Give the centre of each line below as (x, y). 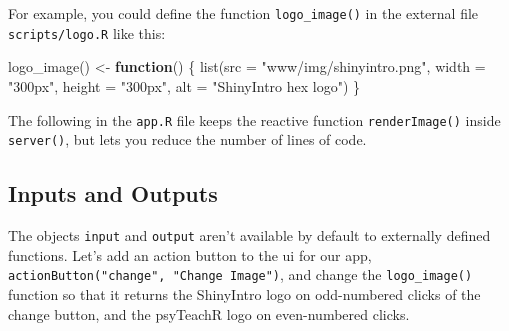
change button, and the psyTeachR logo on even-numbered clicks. (209, 313)
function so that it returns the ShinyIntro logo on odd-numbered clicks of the (244, 293)
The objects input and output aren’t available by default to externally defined (249, 235)
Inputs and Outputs (113, 193)
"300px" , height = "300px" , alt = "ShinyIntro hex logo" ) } (184, 85)
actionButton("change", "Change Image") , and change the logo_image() (240, 274)
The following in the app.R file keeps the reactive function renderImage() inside (254, 119)
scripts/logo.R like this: (87, 32)
